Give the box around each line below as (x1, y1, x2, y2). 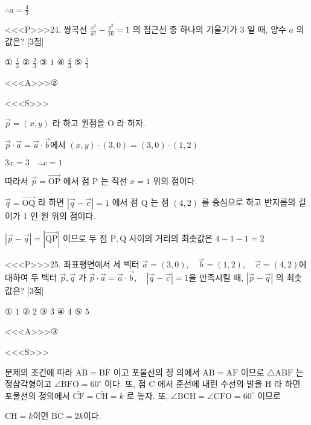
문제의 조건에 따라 (5, 365, 73, 378)
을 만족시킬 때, (188, 271, 244, 284)
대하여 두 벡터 (5, 271, 57, 284)
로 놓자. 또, (126, 389, 168, 401)
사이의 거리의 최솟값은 (129, 232, 213, 244)
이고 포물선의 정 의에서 (113, 365, 200, 378)
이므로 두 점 (63, 232, 107, 244)
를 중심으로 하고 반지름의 (201, 196, 296, 208)
